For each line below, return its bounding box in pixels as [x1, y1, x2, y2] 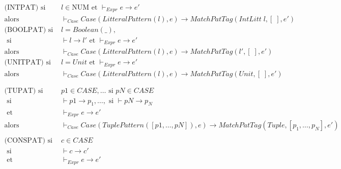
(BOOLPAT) [4, 26, 46, 33]
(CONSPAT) [4, 137, 45, 145]
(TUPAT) [4, 87, 36, 94]
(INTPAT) [4, 4, 39, 12]
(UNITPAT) [4, 59, 44, 66]
